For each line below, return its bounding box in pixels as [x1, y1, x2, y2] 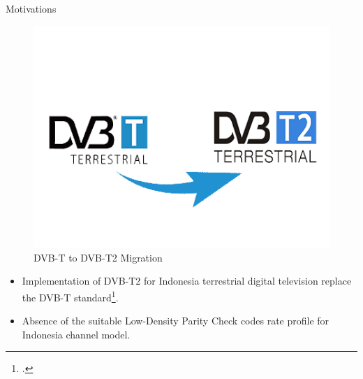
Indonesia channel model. [22, 327, 131, 341]
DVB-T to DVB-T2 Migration [34, 250, 163, 264]
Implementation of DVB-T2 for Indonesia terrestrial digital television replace [22, 273, 352, 288]
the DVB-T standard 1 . [22, 287, 119, 304]
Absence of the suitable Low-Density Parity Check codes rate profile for [22, 313, 329, 328]
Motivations [6, 1, 57, 15]
